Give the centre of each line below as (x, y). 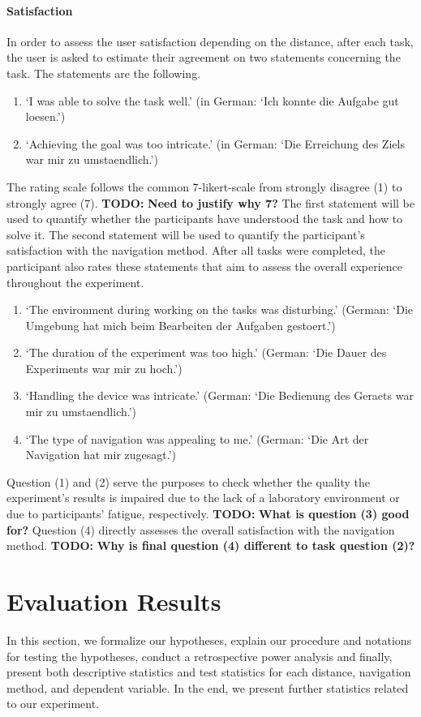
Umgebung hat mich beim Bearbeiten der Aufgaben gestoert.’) (180, 325)
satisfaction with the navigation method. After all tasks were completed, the (196, 250)
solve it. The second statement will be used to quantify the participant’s (186, 234)
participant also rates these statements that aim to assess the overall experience (205, 266)
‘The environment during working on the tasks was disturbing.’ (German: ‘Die (219, 309)
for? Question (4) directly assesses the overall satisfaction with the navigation (201, 529)
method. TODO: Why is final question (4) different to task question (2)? (211, 545)
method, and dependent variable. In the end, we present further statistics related (208, 687)
